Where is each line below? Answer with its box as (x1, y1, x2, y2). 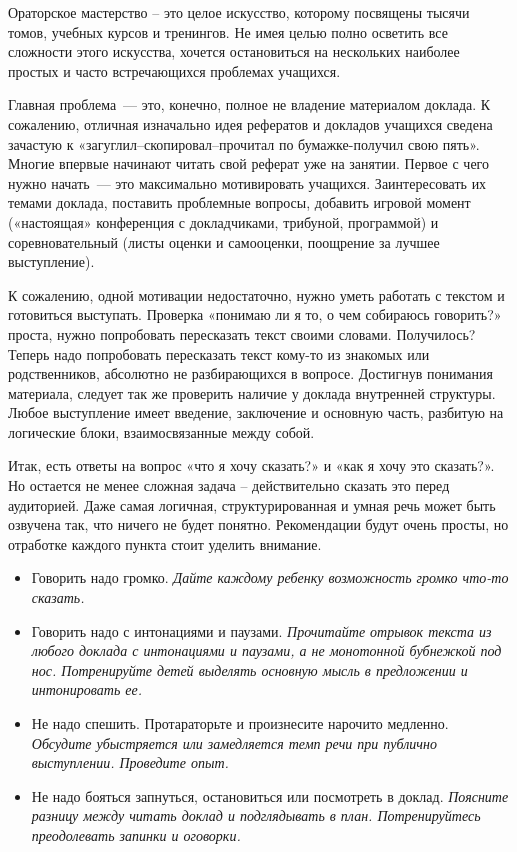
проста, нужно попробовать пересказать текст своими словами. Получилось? (8, 323, 476, 344)
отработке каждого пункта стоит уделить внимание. (8, 533, 322, 554)
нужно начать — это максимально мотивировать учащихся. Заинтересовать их (8, 172, 487, 193)
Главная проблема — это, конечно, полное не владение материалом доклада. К (8, 94, 491, 115)
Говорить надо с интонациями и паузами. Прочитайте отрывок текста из (31, 620, 492, 641)
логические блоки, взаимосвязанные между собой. (8, 421, 315, 442)
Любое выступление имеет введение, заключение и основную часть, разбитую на (8, 402, 504, 423)
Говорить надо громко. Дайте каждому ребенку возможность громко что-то (31, 567, 509, 588)
